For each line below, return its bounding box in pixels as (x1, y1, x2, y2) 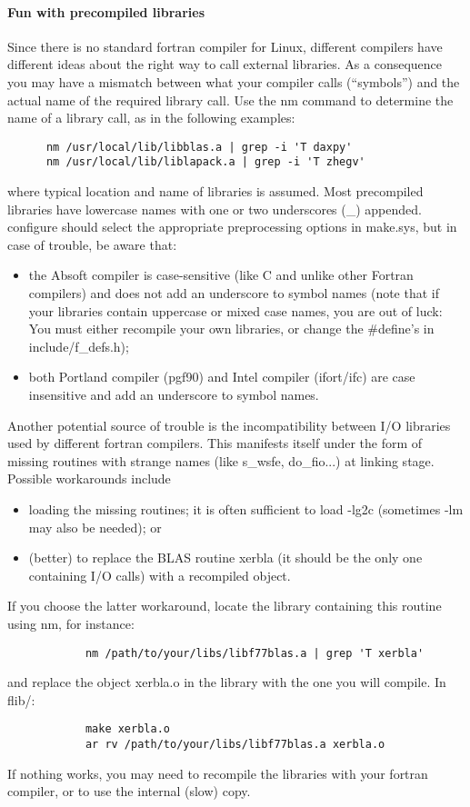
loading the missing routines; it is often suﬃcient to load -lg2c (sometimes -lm (28, 499, 464, 518)
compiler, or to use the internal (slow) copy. (7, 782, 251, 801)
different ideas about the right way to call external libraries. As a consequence (7, 55, 443, 74)
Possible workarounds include (7, 469, 171, 488)
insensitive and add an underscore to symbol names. (28, 385, 319, 404)
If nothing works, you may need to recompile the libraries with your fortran (7, 763, 428, 782)
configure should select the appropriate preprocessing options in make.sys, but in (7, 217, 457, 236)
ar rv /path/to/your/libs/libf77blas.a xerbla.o (85, 738, 385, 752)
